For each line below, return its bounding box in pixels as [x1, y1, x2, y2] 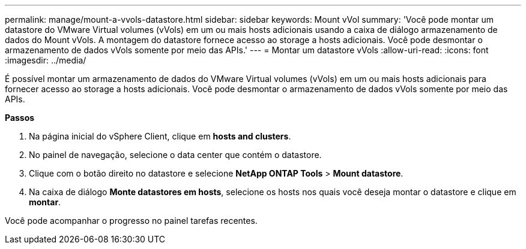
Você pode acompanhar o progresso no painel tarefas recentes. [5, 215, 258, 226]
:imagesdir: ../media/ [5, 55, 86, 65]
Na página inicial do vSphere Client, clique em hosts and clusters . [29, 131, 291, 141]
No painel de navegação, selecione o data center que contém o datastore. [29, 150, 322, 160]
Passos [5, 113, 35, 123]
